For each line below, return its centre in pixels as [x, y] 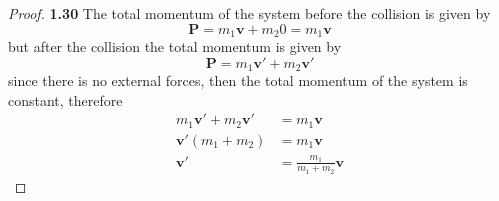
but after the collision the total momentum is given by [175, 46]
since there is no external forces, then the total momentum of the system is [238, 80]
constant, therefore [65, 99]
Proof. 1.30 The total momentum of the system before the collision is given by [249, 13]
